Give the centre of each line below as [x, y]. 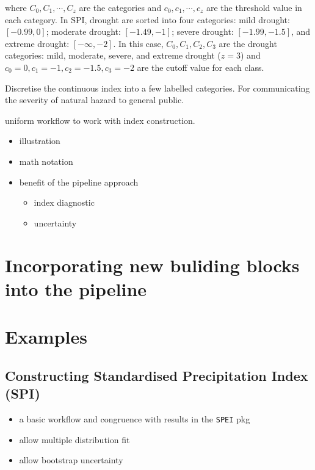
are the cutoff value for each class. [201, 67]
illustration [40, 141]
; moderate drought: [83, 31]
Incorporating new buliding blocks [152, 265]
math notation [46, 161]
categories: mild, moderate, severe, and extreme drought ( [113, 55]
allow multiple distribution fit [74, 439]
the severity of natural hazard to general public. [95, 100]
